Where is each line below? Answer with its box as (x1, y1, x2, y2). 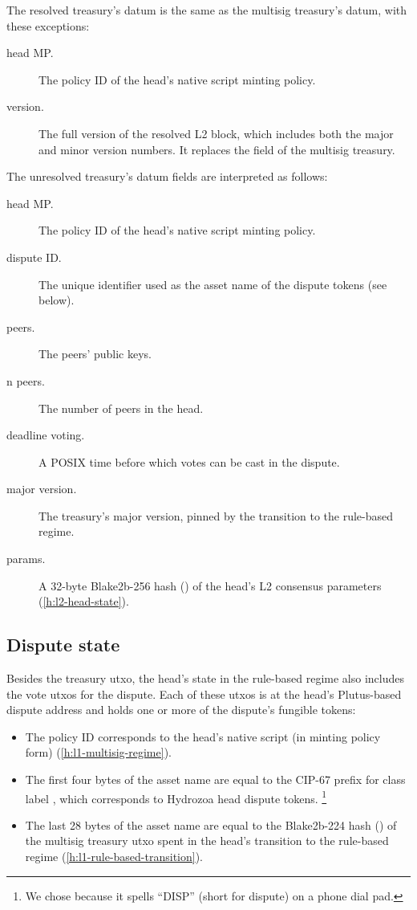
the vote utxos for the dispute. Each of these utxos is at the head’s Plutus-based (6, 685, 402, 702)
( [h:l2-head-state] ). (38, 593, 129, 610)
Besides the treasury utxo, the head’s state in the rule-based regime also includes (6, 670, 404, 687)
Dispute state (6, 632, 120, 657)
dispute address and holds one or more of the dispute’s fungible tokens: (6, 701, 356, 718)
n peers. (6, 372, 45, 389)
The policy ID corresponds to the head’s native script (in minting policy (25, 728, 381, 745)
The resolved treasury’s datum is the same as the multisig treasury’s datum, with (6, 2, 407, 18)
